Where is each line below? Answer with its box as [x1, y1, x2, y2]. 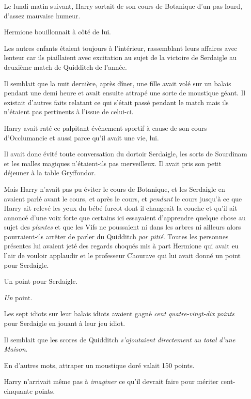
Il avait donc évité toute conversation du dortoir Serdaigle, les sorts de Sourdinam [4, 149, 247, 159]
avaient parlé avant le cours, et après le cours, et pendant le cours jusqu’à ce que [4, 193, 242, 203]
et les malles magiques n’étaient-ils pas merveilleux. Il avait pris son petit [4, 158, 221, 168]
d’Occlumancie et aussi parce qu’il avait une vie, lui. [4, 132, 159, 142]
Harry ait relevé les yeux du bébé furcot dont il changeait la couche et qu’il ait [4, 203, 237, 213]
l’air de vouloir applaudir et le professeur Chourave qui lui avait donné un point [4, 250, 241, 261]
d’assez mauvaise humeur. [4, 10, 80, 20]
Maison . [4, 344, 28, 354]
